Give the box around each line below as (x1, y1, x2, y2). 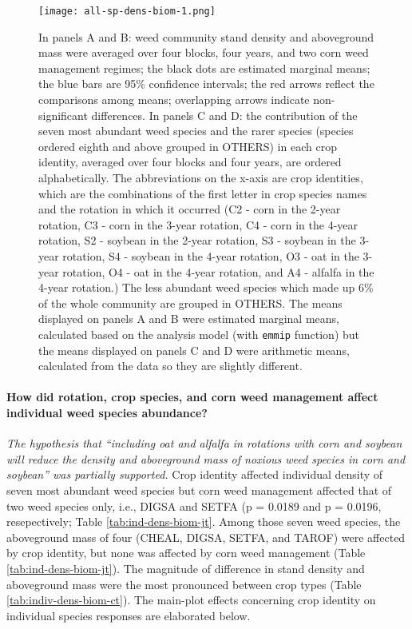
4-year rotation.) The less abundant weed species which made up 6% (38, 279, 374, 296)
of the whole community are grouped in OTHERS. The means (38, 294, 343, 311)
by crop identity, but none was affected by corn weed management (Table (6, 544, 366, 561)
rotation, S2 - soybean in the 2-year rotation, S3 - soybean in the (38, 232, 356, 249)
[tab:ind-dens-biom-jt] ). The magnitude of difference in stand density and (6, 559, 365, 576)
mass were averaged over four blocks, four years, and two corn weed (38, 44, 369, 61)
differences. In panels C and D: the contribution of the (91, 106, 358, 123)
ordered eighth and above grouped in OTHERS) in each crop (38, 137, 337, 154)
